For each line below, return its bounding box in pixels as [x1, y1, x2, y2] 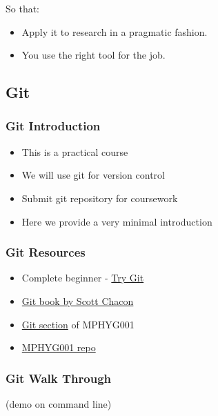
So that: [6, 1, 40, 15]
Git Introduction [6, 117, 101, 135]
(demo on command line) [6, 396, 112, 410]
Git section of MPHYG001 [21, 317, 135, 331]
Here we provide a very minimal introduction [21, 214, 212, 228]
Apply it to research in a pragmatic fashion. [21, 24, 208, 39]
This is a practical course [21, 144, 128, 159]
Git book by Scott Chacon [21, 293, 134, 308]
